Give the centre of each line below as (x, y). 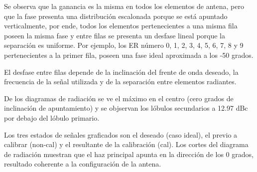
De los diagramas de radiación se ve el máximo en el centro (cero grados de (119, 98)
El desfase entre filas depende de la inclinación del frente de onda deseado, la (121, 72)
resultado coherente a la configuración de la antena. (83, 164)
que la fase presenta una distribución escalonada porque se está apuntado (116, 16)
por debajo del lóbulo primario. (52, 117)
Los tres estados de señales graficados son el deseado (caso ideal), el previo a (121, 134)
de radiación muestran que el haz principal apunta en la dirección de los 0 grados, (129, 154)
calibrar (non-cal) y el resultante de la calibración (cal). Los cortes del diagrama (126, 144)
